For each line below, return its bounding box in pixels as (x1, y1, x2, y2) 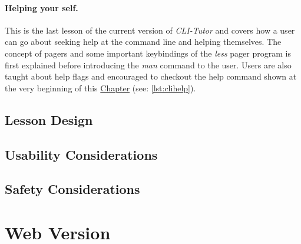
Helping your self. (5, 1, 78, 14)
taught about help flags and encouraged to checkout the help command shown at (5, 70, 297, 83)
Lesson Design (5, 110, 93, 128)
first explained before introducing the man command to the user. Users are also (5, 58, 292, 71)
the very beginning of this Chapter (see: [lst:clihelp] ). (5, 81, 196, 94)
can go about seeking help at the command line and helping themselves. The (5, 35, 282, 48)
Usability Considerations (5, 145, 158, 163)
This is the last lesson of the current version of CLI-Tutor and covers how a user (5, 24, 295, 36)
